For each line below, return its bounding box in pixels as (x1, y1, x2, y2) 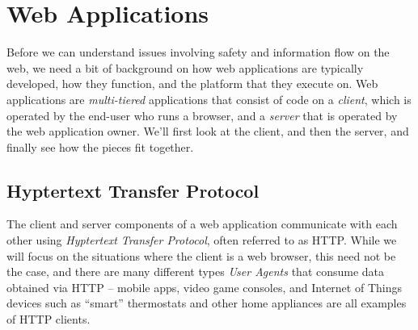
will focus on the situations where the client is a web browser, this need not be (6, 247, 396, 264)
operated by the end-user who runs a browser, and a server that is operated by (6, 107, 398, 123)
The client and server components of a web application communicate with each (6, 215, 398, 232)
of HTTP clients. (6, 311, 91, 328)
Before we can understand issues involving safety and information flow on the (6, 44, 390, 61)
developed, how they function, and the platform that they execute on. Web (6, 75, 378, 92)
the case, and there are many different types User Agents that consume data (6, 263, 385, 280)
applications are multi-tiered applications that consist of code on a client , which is (6, 90, 412, 107)
